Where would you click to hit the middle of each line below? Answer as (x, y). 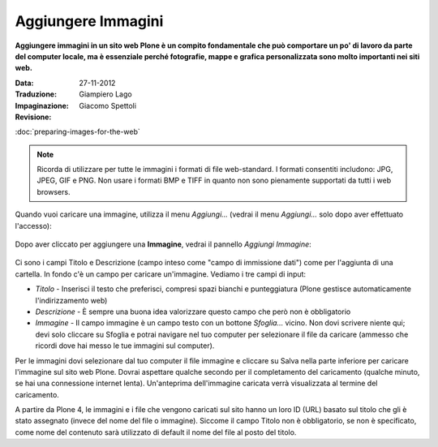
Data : (24, 83)
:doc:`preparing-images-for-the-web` (78, 132)
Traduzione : (36, 94)
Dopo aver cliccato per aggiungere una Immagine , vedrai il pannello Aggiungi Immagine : (163, 244)
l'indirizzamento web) (71, 300)
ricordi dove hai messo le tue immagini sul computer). (125, 346)
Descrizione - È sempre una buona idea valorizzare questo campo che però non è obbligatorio (193, 312)
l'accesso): (33, 226)
